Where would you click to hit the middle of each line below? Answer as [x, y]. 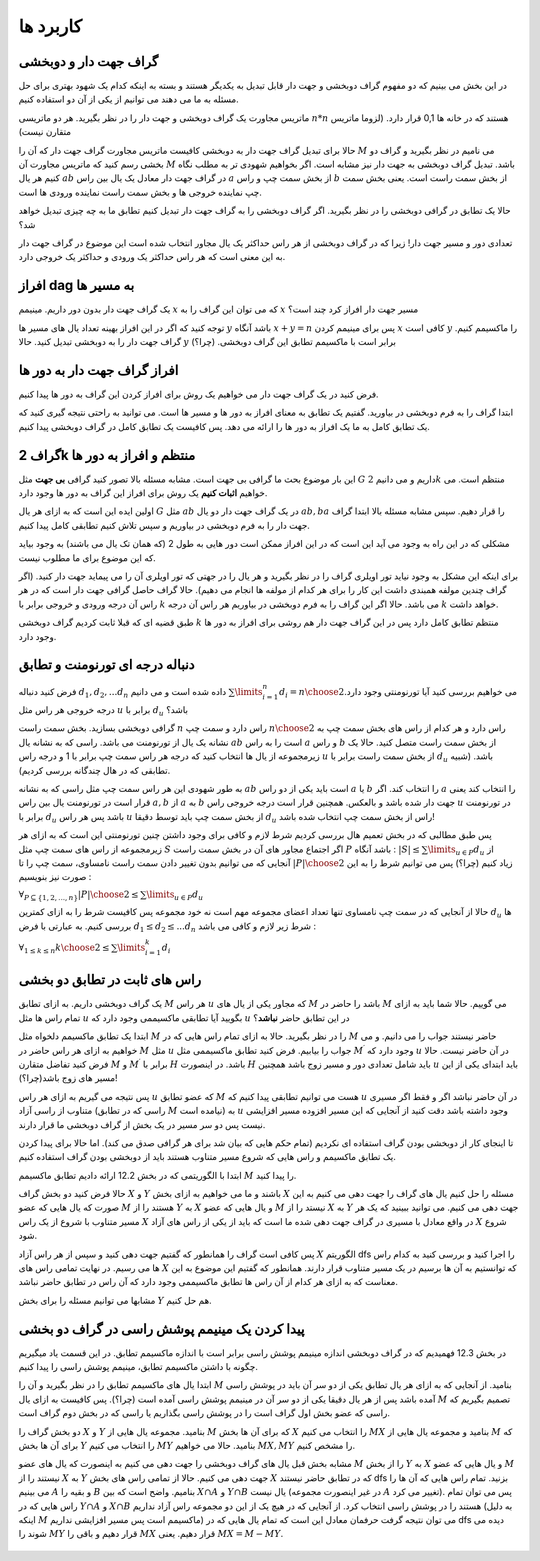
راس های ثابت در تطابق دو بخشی [110, 980]
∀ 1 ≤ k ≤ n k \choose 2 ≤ [64, 948]
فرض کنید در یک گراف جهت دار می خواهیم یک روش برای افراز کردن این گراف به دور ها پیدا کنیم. [198, 394]
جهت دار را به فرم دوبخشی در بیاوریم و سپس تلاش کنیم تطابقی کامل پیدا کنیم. [164, 525]
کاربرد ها [50, 26]
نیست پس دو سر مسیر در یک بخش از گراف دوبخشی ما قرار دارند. [142, 1124]
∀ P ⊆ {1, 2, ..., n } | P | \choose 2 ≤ [78, 895]
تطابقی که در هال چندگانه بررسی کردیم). [94, 770]
